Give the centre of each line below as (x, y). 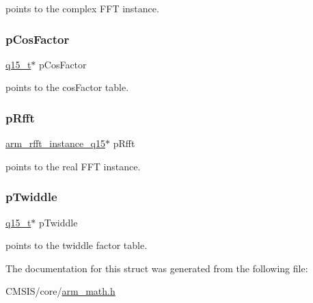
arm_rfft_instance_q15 (55, 143)
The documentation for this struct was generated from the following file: (157, 268)
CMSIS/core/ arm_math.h (60, 291)
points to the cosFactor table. (67, 87)
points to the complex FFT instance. (82, 8)
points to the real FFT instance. (73, 166)
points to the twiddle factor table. (77, 245)
